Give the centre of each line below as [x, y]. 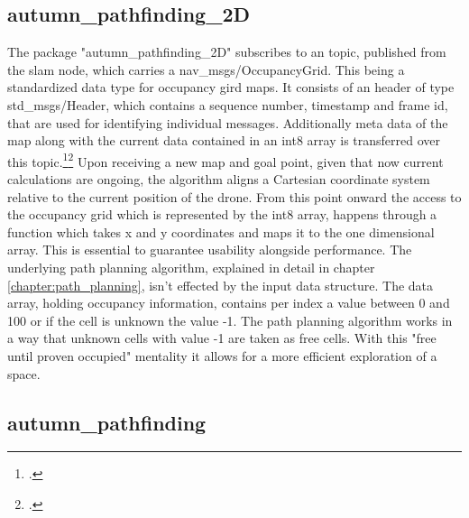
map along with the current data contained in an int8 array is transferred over [224, 140]
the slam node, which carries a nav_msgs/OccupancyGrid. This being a [206, 69]
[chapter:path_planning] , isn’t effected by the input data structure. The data [221, 285]
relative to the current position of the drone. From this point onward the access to [234, 196]
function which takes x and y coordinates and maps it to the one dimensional [221, 231]
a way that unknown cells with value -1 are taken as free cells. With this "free [222, 338]
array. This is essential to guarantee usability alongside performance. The [210, 250]
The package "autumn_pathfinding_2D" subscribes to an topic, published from [227, 52]
